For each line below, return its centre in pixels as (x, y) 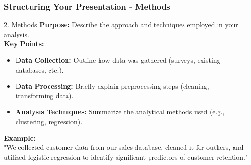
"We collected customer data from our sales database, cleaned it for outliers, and (124, 147)
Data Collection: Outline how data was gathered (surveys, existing (118, 60)
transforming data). (44, 95)
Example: (20, 137)
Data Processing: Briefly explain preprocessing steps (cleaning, (112, 86)
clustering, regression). (49, 121)
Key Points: (24, 44)
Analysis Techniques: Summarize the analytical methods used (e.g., (120, 112)
